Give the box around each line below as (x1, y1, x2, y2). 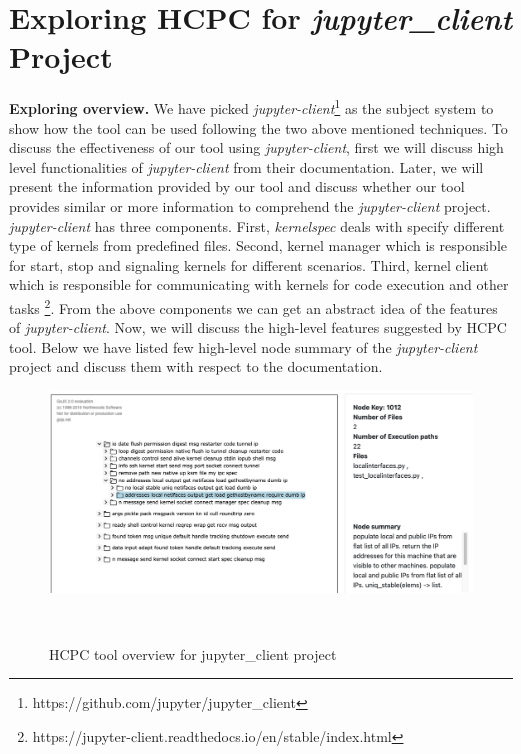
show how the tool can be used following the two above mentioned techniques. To (9, 117, 508, 138)
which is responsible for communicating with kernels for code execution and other (9, 274, 509, 295)
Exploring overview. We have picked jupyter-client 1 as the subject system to (9, 95, 494, 118)
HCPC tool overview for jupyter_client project (49, 643, 337, 664)
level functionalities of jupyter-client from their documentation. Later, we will (9, 156, 484, 177)
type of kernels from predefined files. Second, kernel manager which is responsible (9, 235, 508, 256)
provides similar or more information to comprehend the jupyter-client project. (9, 195, 491, 216)
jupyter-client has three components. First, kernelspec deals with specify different (9, 215, 505, 236)
